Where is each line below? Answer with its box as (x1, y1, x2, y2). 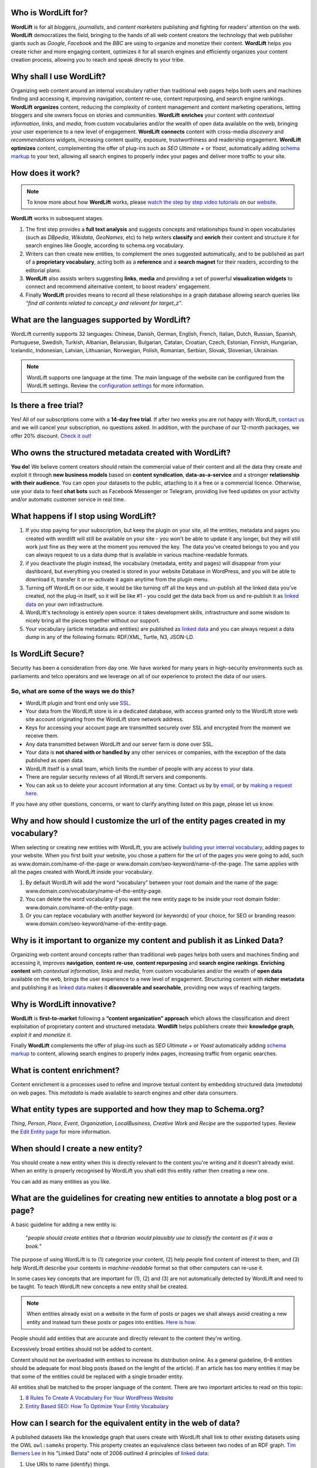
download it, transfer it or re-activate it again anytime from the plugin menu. (25, 576, 209, 583)
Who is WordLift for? (11, 8, 88, 18)
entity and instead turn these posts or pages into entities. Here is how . (26, 1318, 196, 1325)
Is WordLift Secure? (11, 649, 85, 659)
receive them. (25, 732, 59, 739)
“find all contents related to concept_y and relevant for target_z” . (25, 299, 183, 307)
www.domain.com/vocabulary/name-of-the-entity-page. (25, 887, 163, 894)
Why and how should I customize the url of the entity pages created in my (11, 816, 286, 826)
